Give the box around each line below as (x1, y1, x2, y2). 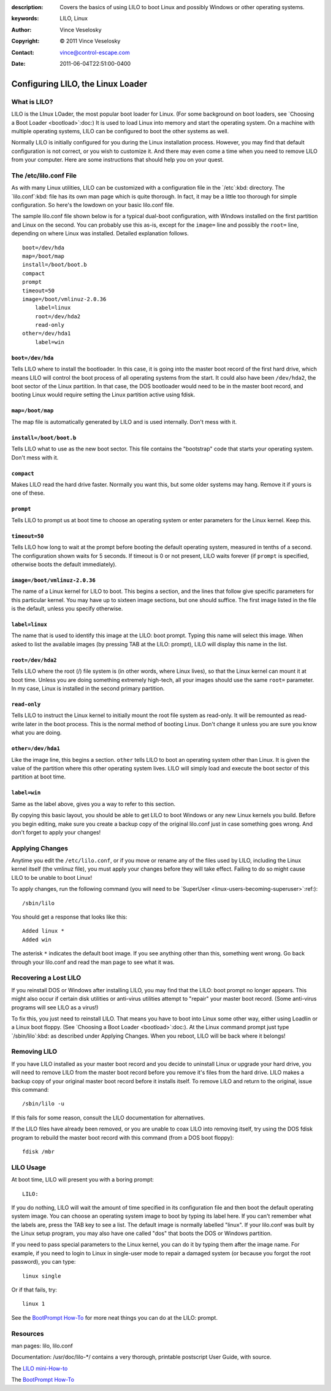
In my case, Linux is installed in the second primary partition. (11, 685, 165, 692)
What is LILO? (11, 97, 53, 106)
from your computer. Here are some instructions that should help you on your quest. (11, 156, 224, 163)
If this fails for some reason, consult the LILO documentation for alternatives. (11, 1114, 205, 1121)
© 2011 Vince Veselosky (59, 37, 121, 45)
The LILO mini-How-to (11, 1365, 68, 1372)
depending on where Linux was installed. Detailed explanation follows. (11, 230, 189, 237)
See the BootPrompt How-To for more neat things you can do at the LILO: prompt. (11, 1314, 218, 1321)
